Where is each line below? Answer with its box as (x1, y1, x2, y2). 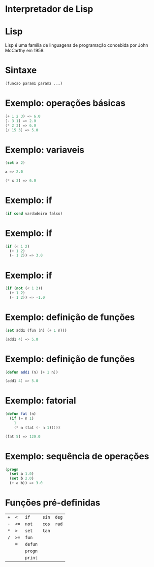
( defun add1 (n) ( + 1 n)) (5, 370, 58, 375)
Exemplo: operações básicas (5, 97, 125, 109)
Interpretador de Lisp (5, 3, 93, 15)
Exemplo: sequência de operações (5, 450, 149, 462)
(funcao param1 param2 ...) (5, 81, 63, 86)
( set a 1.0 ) (9, 472, 34, 476)
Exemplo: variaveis (5, 144, 85, 156)
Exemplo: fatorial (5, 395, 76, 407)
